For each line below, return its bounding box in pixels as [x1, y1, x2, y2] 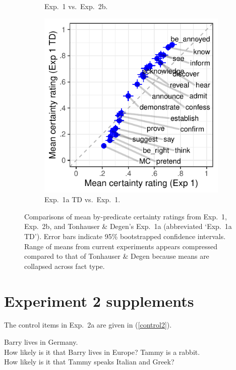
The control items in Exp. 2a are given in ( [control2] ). [4, 319, 172, 330]
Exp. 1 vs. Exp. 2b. [44, 1, 108, 11]
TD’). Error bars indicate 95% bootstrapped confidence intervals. [24, 230, 226, 241]
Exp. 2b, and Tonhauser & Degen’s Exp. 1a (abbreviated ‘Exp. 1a [24, 221, 232, 232]
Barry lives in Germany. [4, 337, 78, 347]
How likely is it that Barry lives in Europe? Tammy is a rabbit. [4, 346, 200, 357]
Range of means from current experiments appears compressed [24, 241, 218, 251]
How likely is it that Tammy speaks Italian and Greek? [4, 356, 174, 367]
